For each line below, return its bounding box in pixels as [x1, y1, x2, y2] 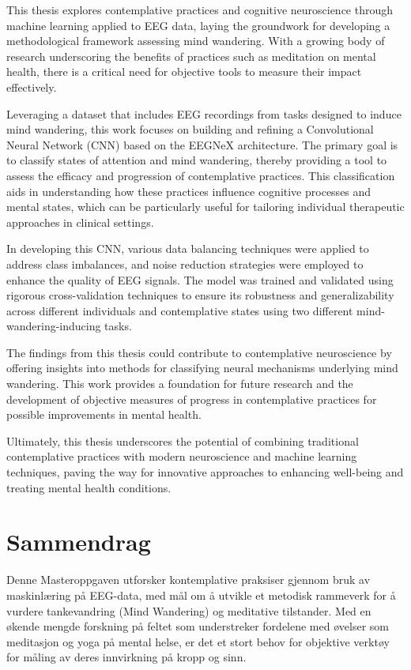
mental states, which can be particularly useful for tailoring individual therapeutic [6, 198, 405, 215]
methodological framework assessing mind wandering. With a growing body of [6, 32, 385, 49]
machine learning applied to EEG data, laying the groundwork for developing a [6, 17, 390, 33]
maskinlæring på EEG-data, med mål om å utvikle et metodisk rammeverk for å [6, 586, 396, 603]
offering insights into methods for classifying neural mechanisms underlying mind [6, 359, 398, 376]
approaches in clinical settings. [6, 213, 154, 230]
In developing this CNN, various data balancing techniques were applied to [6, 240, 369, 257]
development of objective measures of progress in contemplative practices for [6, 390, 377, 407]
